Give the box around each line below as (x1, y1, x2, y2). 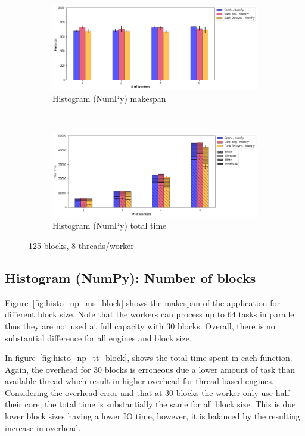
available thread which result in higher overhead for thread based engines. (5, 375, 274, 387)
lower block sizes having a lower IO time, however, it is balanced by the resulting (5, 410, 300, 422)
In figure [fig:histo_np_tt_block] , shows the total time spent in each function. (5, 351, 292, 364)
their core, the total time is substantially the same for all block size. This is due (5, 398, 296, 410)
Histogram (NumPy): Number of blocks (5, 268, 256, 286)
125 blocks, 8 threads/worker (29, 239, 134, 251)
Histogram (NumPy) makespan (52, 92, 166, 104)
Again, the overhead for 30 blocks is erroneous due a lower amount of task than (5, 363, 295, 375)
